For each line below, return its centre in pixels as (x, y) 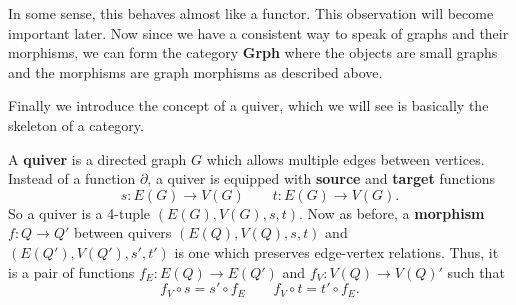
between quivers (123, 232)
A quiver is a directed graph (97, 158)
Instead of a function (72, 178)
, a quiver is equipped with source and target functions (321, 178)
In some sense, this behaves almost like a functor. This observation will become (251, 13)
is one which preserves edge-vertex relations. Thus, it (336, 251)
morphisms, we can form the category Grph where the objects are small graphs (253, 52)
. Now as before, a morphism (392, 212)
